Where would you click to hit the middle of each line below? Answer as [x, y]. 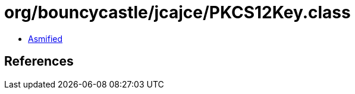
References [39, 61]
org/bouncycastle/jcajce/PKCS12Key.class [177, 12]
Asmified [45, 38]
